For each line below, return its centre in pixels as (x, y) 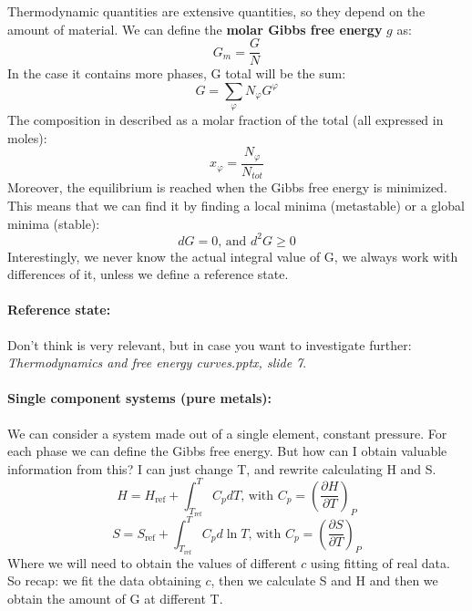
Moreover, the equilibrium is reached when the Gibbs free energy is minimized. (227, 187)
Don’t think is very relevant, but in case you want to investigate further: (210, 344)
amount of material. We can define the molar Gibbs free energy (195, 29)
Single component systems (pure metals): (140, 398)
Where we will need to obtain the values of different (152, 562)
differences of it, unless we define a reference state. (148, 274)
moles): (27, 137)
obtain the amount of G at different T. (115, 598)
